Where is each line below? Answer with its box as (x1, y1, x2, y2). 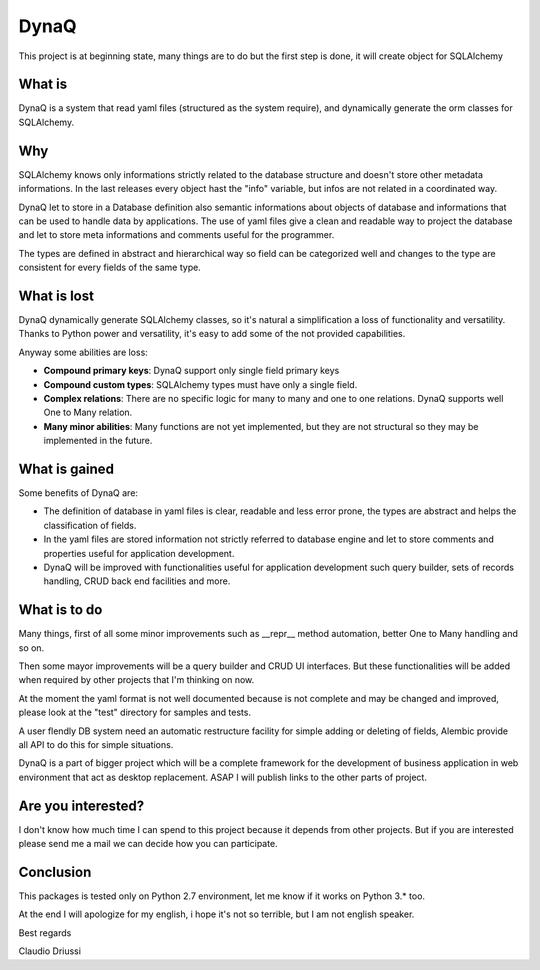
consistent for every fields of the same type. (18, 261, 202, 274)
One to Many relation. (43, 406, 133, 419)
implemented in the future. (43, 435, 153, 447)
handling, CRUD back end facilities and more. (43, 575, 231, 587)
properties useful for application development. (43, 547, 235, 559)
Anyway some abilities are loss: (18, 346, 149, 358)
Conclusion (18, 863, 92, 880)
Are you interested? (18, 797, 145, 814)
